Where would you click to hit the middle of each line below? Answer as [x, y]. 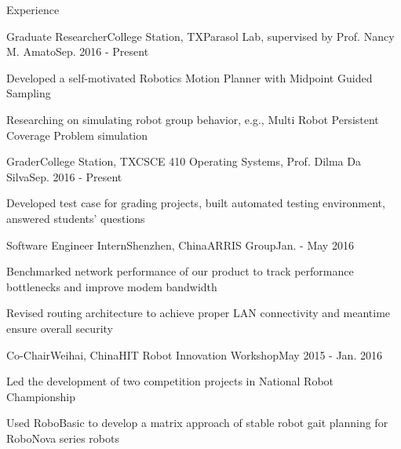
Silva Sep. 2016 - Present [64, 176]
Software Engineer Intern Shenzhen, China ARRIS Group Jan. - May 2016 [180, 245]
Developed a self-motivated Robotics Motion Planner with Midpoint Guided [190, 77]
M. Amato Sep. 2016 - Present [78, 51]
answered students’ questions [76, 218]
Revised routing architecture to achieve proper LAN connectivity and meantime [199, 313]
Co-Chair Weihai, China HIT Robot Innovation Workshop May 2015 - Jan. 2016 [194, 354]
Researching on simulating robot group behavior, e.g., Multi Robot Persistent [193, 119]
